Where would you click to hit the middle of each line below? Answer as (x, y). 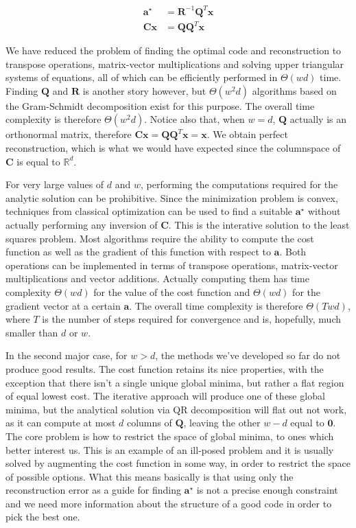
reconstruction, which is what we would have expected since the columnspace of (173, 148)
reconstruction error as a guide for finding (93, 490)
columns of (149, 423)
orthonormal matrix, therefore (69, 134)
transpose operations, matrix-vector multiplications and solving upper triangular (175, 64)
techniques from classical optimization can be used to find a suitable (149, 211)
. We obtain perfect (247, 134)
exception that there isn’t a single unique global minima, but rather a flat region (175, 382)
